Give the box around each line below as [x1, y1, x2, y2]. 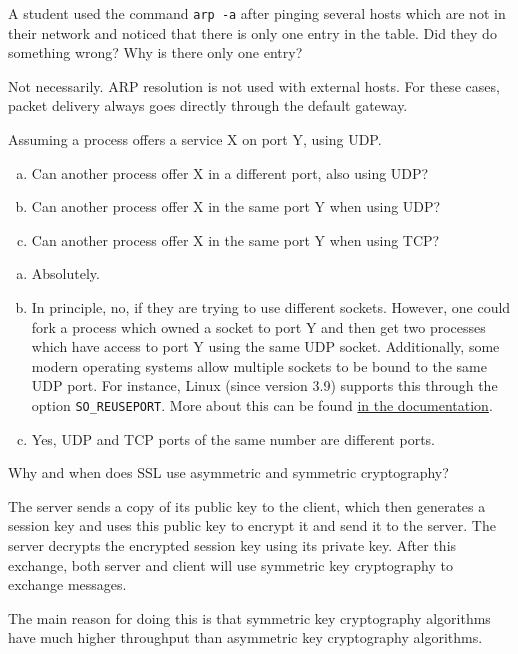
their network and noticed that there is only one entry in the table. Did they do [8, 22, 497, 43]
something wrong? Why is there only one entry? [8, 42, 303, 63]
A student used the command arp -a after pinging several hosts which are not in [8, 3, 506, 23]
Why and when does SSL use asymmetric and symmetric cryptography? [8, 462, 449, 483]
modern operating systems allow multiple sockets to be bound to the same [31, 355, 487, 376]
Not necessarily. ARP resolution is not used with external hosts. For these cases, [8, 75, 500, 96]
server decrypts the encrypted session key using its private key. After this [8, 535, 457, 555]
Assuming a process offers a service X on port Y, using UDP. [8, 129, 382, 150]
